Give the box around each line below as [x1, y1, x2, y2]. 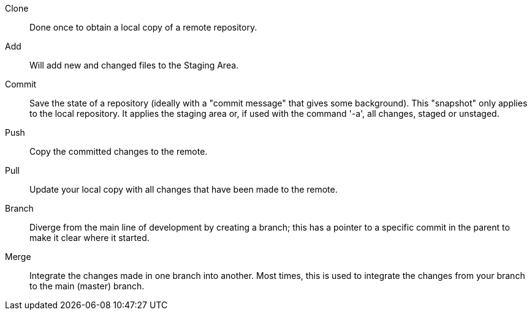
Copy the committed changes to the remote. [29, 146, 208, 157]
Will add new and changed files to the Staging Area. [29, 60, 239, 70]
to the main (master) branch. [29, 281, 145, 291]
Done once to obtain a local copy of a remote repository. [29, 22, 257, 32]
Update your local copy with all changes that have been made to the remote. [29, 184, 338, 195]
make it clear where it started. [29, 232, 150, 243]
